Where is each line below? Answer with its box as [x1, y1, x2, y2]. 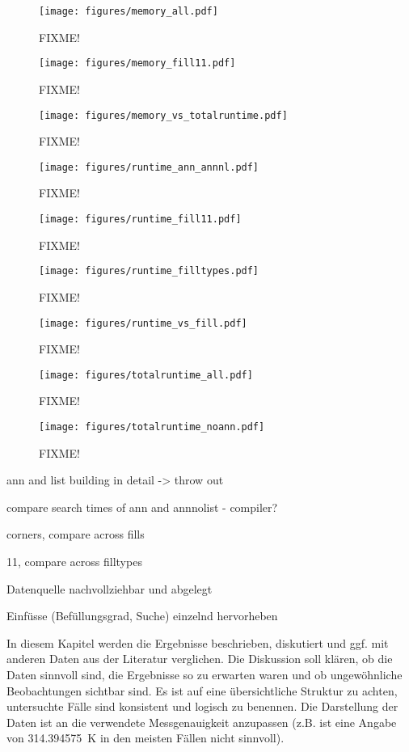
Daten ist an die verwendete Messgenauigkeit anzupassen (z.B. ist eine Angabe [6, 713, 397, 730]
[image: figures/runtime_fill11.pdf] [39, 213, 242, 225]
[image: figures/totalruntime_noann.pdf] [39, 421, 265, 433]
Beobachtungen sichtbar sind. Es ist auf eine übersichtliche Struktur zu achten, [6, 682, 398, 699]
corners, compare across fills [6, 526, 145, 543]
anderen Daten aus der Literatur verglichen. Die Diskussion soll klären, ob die [6, 650, 393, 667]
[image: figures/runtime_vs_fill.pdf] [39, 317, 247, 329]
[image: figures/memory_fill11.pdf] [39, 57, 236, 70]
